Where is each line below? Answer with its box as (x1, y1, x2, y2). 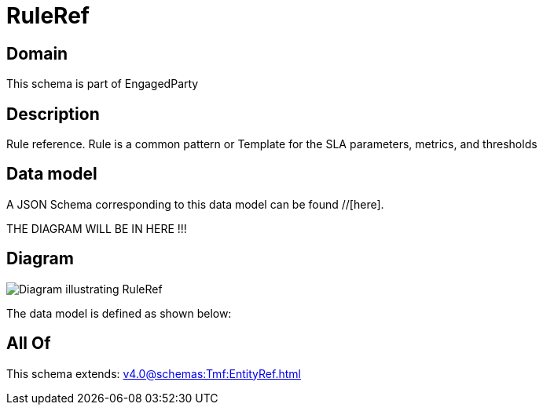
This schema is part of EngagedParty (6, 77, 199, 91)
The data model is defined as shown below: (6, 306, 232, 320)
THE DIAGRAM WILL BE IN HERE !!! (6, 221, 187, 235)
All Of (6, 333, 51, 354)
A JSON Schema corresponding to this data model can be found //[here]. (6, 197, 384, 211)
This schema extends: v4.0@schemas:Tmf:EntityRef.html (6, 366, 301, 380)
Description (6, 104, 100, 124)
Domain (6, 43, 68, 64)
